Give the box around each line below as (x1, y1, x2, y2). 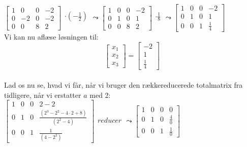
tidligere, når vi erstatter (4, 89, 81, 100)
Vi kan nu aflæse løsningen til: (4, 31, 99, 42)
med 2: (89, 89, 111, 100)
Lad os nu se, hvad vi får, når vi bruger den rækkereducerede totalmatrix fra (4, 80, 243, 90)
